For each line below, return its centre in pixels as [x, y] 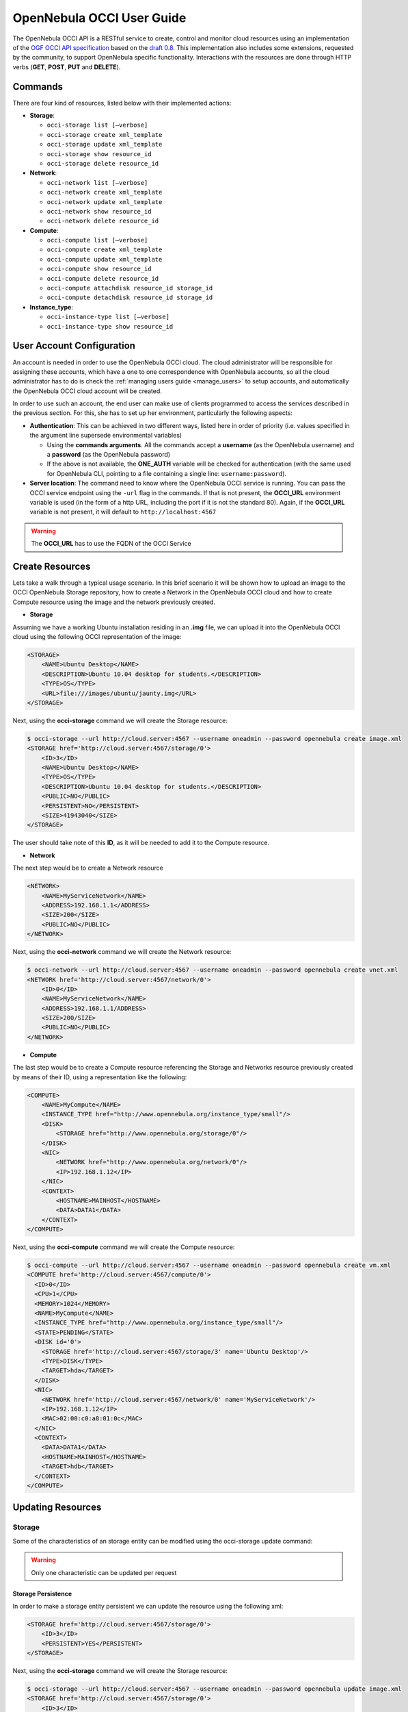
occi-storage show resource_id [99, 154]
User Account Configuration [74, 346]
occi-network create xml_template [105, 192]
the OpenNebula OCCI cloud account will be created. [87, 391]
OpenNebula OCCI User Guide [99, 18]
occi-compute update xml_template [105, 259]
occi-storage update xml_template [105, 144]
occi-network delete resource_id [103, 221]
